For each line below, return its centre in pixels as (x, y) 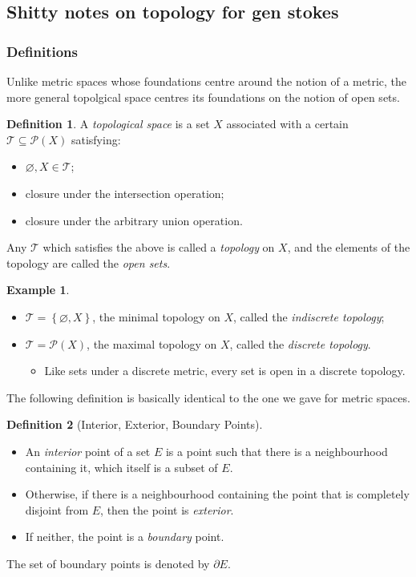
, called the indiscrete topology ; (309, 316)
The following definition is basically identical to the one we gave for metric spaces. (208, 397)
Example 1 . (38, 290)
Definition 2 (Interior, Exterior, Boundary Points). (135, 424)
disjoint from (57, 509)
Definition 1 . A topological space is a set (108, 124)
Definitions (42, 51)
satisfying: (96, 139)
